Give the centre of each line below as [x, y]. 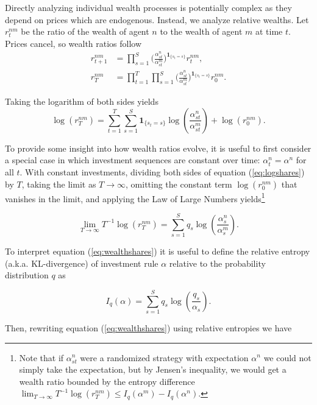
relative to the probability [217, 263]
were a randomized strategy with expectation [164, 357]
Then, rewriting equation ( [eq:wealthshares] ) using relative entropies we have [148, 327]
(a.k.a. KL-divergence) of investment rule [82, 263]
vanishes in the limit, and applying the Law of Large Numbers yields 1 [135, 197]
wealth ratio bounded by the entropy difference [107, 381]
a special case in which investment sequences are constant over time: [133, 160]
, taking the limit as [59, 184]
